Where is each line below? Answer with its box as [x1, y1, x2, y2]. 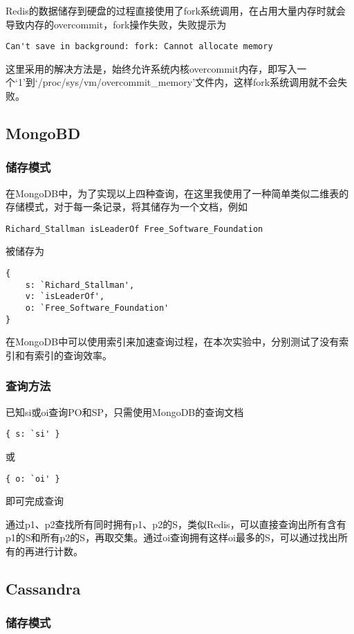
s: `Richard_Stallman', [25, 280, 135, 290]
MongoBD [6, 123, 81, 144]
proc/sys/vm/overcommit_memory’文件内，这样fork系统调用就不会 [42, 75, 338, 89]
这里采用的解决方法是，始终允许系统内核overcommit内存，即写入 [6, 61, 297, 75]
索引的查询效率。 [34, 347, 112, 362]
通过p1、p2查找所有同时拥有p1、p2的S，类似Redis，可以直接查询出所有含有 [6, 516, 346, 531]
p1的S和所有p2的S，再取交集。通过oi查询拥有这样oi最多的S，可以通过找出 [6, 530, 338, 545]
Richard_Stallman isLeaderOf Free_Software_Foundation [6, 224, 263, 234]
